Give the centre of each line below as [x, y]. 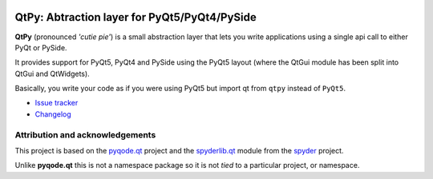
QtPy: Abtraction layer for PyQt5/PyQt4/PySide [136, 17]
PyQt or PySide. [41, 47]
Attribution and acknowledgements [85, 134]
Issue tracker [57, 103]
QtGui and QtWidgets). [52, 74]
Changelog [53, 114]
